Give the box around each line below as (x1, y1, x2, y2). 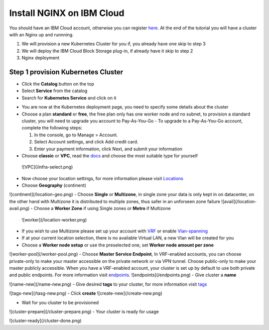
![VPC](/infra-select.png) (21, 164, 73, 170)
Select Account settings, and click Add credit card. (34, 139, 138, 145)
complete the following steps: (21, 125, 83, 131)
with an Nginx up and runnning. (9, 31, 74, 37)
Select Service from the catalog (21, 88, 88, 94)
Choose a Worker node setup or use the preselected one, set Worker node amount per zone (21, 242, 214, 248)
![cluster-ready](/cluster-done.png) (9, 318, 82, 324)
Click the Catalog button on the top (21, 81, 95, 87)
